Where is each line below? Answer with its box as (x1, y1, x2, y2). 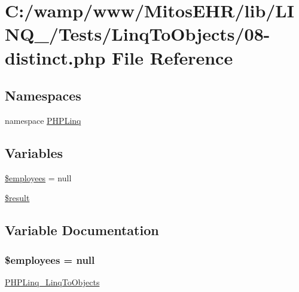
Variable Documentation (5, 221, 159, 239)
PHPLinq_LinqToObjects (5, 275, 100, 288)
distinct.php (5, 45, 106, 69)
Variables (5, 143, 63, 162)
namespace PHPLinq (5, 114, 81, 126)
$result (5, 191, 30, 204)
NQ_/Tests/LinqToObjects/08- (5, 22, 270, 46)
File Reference (112, 45, 233, 69)
